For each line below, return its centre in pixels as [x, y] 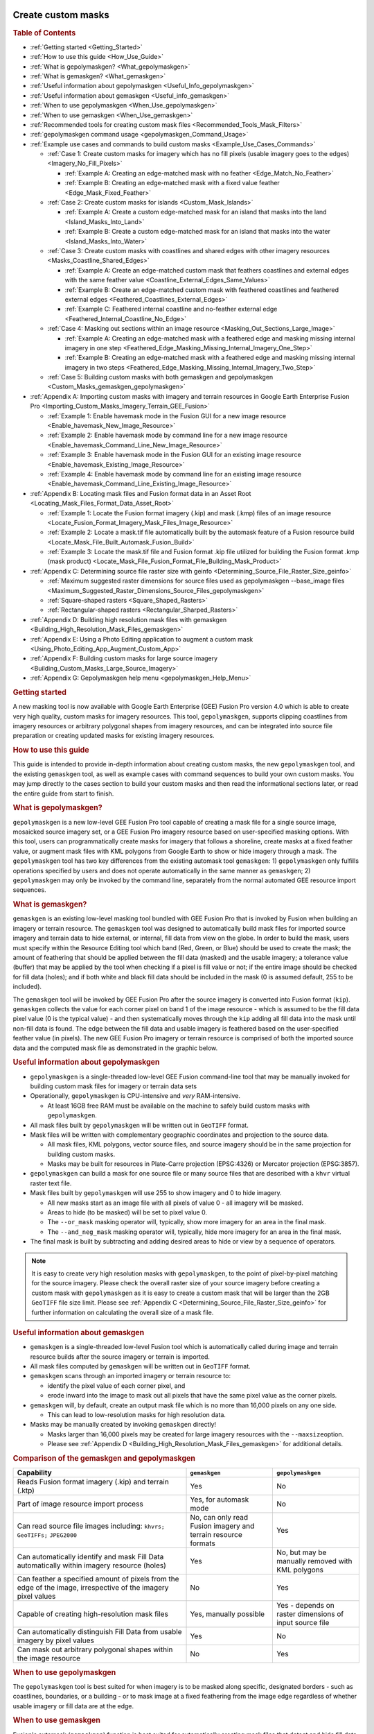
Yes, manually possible [228, 1614]
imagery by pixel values [56, 1640]
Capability [34, 1473]
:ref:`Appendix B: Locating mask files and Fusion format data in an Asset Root [141, 493]
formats [203, 1543]
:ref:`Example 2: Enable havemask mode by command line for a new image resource [167, 435]
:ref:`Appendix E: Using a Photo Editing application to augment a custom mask [142, 639]
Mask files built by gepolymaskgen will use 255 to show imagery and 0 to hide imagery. [156, 1193]
